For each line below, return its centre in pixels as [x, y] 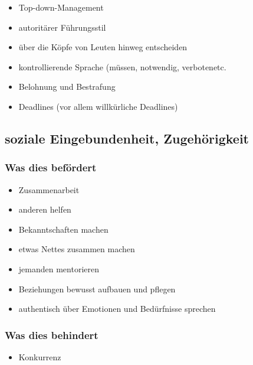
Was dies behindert [52, 335]
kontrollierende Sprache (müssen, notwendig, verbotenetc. [122, 66]
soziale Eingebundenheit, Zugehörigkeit [127, 138]
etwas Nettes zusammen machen [77, 249]
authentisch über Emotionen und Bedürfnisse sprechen [117, 309]
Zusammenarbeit [49, 189]
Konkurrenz [40, 356]
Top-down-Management [61, 7]
